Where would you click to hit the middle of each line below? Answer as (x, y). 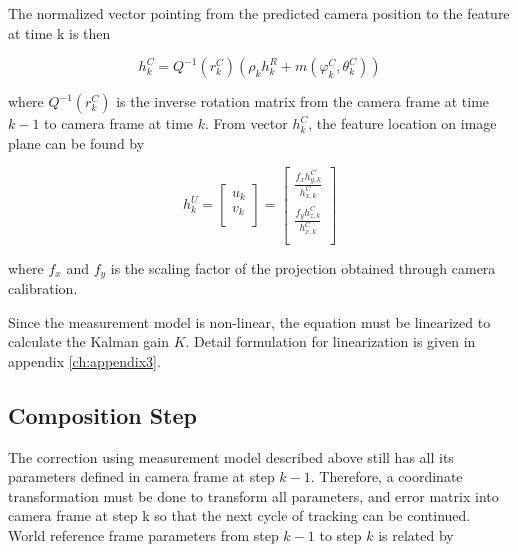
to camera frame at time (119, 123)
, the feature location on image (402, 123)
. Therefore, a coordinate (386, 476)
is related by (416, 535)
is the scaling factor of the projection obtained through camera (303, 267)
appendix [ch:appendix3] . (84, 360)
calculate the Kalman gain (88, 341)
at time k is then (59, 32)
